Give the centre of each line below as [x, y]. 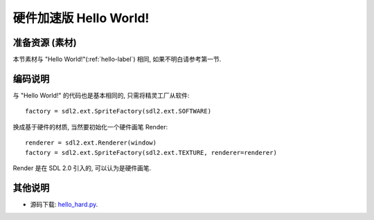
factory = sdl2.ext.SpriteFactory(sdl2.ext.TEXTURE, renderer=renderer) [151, 153]
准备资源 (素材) [45, 43]
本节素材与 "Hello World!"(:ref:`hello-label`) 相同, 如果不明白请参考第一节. [117, 59]
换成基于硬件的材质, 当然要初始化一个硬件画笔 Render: [90, 127]
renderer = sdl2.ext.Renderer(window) [91, 143]
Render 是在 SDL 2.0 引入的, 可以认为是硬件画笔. [82, 168]
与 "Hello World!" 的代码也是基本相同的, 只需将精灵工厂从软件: [101, 95]
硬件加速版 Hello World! [81, 18]
